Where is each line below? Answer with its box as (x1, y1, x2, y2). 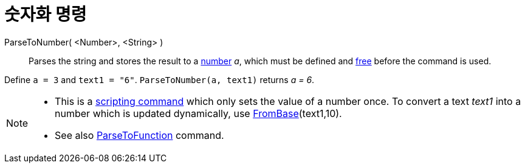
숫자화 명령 (4, 4, 87, 25)
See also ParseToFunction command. (55, 129, 224, 141)
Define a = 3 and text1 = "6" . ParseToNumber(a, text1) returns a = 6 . (4, 74, 315, 85)
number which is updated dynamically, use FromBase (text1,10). (55, 107, 342, 119)
